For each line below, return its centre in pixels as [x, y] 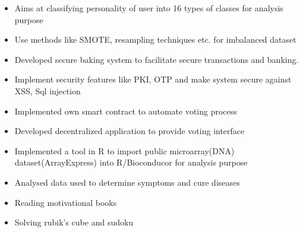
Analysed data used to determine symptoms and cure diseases [127, 182]
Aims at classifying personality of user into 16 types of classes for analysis [149, 8]
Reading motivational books [66, 202]
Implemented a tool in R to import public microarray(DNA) [124, 150]
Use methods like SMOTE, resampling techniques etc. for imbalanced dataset [155, 39]
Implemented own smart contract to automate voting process [126, 111]
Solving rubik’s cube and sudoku [74, 222]
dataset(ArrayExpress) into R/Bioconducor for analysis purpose [131, 162]
